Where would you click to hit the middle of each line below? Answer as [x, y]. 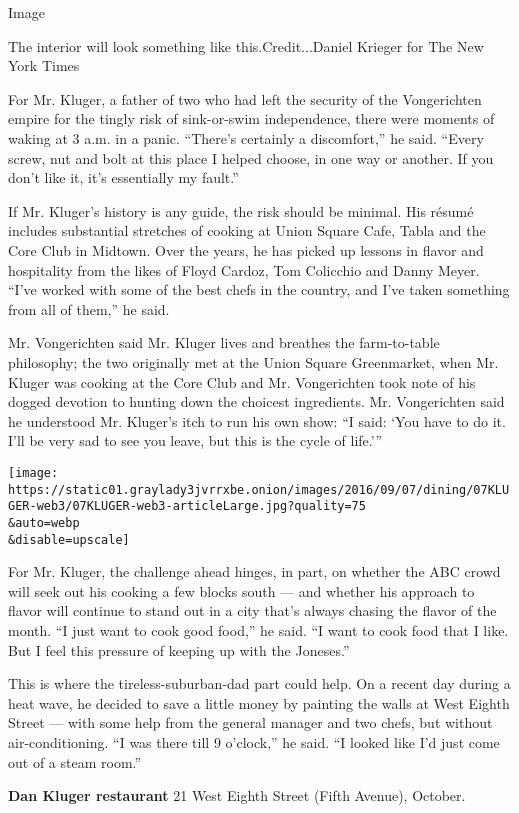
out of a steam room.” [75, 761]
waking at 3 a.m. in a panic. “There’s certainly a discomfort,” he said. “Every [246, 137]
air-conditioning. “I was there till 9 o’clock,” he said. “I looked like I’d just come [254, 741]
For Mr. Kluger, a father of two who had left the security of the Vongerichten [245, 98]
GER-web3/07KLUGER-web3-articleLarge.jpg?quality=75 [187, 506]
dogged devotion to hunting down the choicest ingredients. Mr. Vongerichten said [256, 401]
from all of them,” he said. [89, 308]
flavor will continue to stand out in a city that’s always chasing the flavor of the [252, 610]
